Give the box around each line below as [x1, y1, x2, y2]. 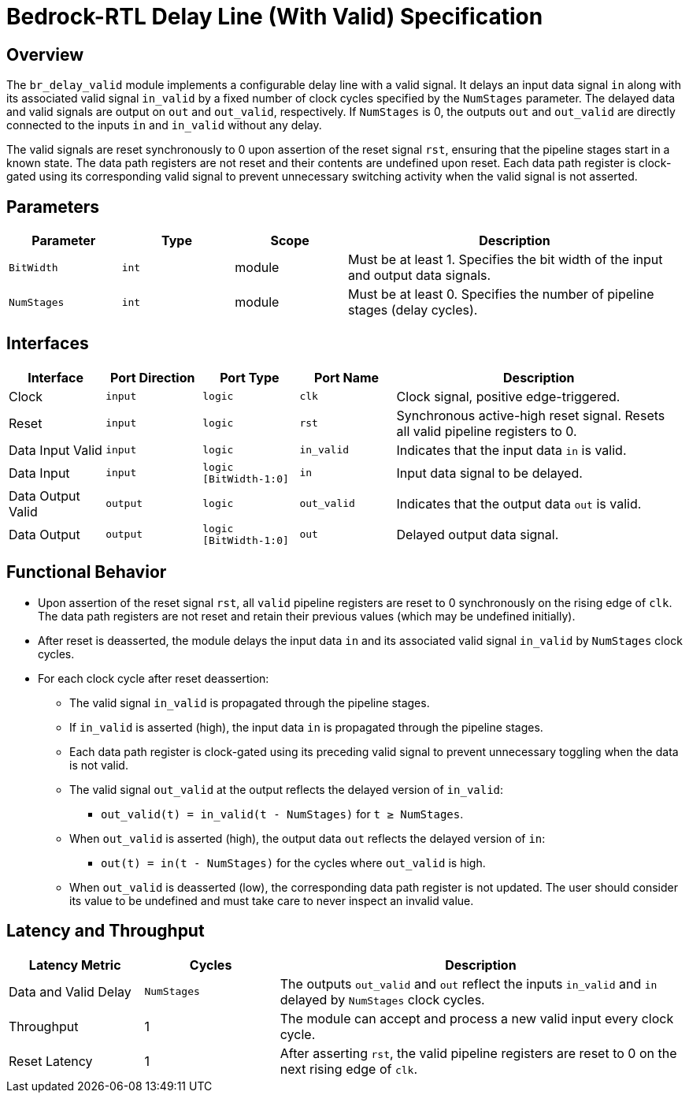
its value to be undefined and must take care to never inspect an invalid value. [69, 893, 474, 907]
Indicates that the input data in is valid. [396, 441, 627, 458]
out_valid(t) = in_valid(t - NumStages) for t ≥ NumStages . [101, 807, 464, 821]
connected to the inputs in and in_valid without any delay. [6, 118, 322, 132]
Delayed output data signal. [396, 526, 559, 542]
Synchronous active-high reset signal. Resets [396, 407, 665, 423]
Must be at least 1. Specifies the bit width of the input [347, 251, 663, 268]
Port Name [313, 369, 380, 386]
